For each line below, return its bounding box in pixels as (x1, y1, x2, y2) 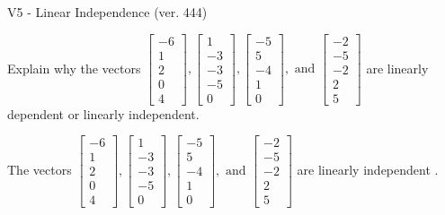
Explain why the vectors (7, 58, 141, 77)
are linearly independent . (297, 159, 439, 178)
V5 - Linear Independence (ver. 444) (7, 3, 208, 21)
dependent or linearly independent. (7, 104, 200, 123)
